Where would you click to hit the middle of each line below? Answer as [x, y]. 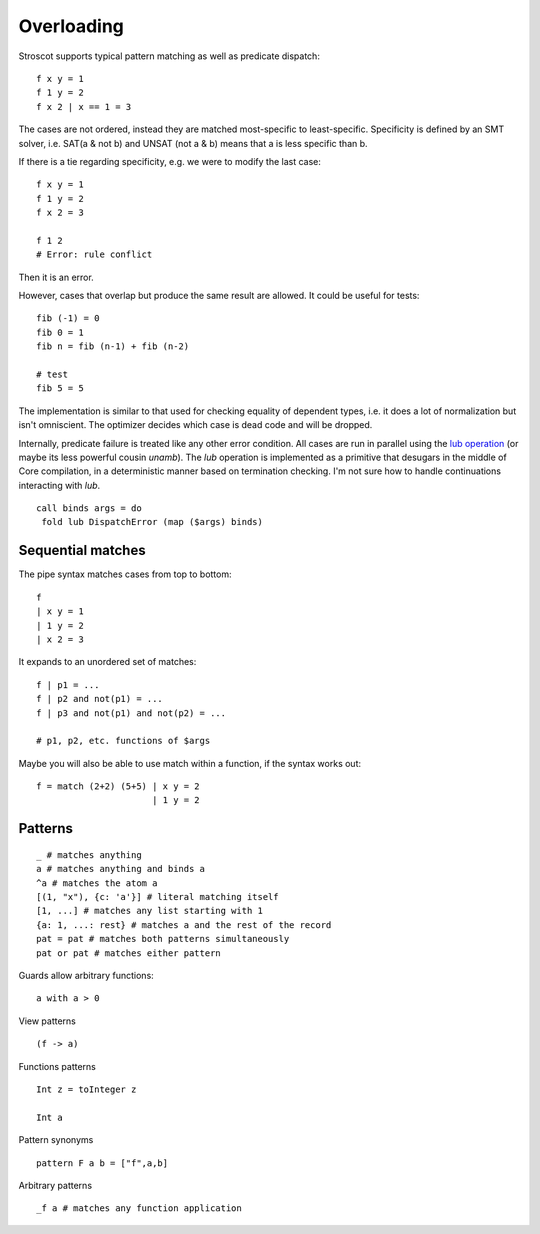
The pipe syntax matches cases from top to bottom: [125, 574]
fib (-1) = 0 [68, 318]
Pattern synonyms [56, 1140]
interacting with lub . [59, 485]
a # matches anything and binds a [120, 869]
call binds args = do [89, 508]
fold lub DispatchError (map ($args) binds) [152, 522]
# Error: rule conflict [94, 254]
